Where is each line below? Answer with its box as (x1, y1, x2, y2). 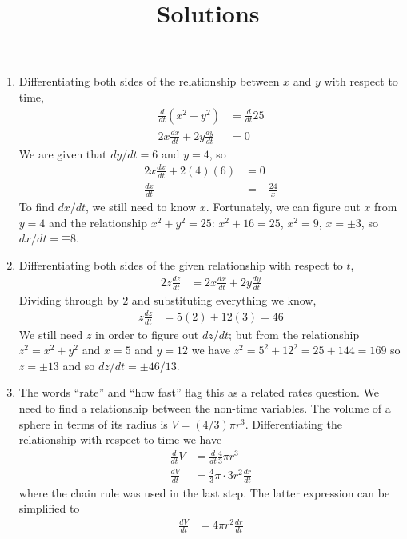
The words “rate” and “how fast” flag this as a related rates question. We (18, 384, 379, 401)
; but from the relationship (229, 325, 360, 342)
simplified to (18, 500, 80, 517)
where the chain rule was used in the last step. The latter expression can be (18, 484, 390, 501)
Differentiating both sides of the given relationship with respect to (18, 256, 343, 273)
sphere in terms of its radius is (18, 415, 168, 432)
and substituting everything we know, (131, 291, 317, 308)
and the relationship (48, 214, 148, 230)
